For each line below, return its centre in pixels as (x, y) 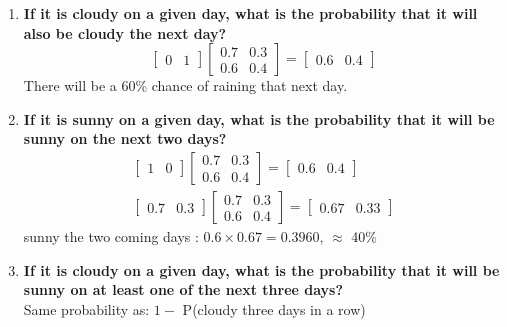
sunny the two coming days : (111, 236)
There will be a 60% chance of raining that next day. (185, 85)
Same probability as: (86, 308)
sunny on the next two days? (125, 138)
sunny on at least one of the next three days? (183, 289)
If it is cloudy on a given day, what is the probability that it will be (261, 269)
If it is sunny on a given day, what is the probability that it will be (259, 118)
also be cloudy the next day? (125, 32)
